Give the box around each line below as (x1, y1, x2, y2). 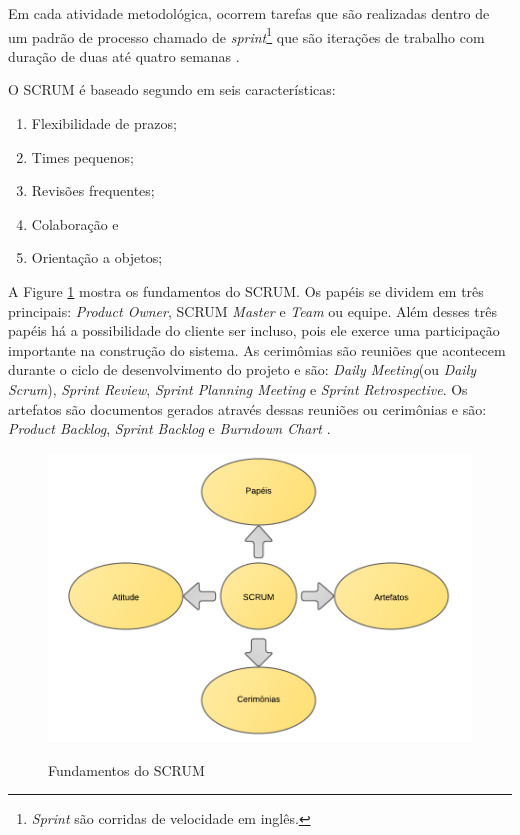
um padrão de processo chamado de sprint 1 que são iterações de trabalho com (8, 23, 485, 47)
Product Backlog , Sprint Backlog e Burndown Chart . (8, 418, 331, 439)
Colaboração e (31, 213, 119, 234)
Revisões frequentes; (31, 180, 155, 201)
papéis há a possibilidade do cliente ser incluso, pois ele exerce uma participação (8, 320, 500, 341)
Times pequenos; (31, 146, 134, 167)
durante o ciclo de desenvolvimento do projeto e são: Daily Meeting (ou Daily (8, 359, 477, 380)
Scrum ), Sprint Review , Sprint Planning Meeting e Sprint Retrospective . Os (8, 378, 468, 399)
